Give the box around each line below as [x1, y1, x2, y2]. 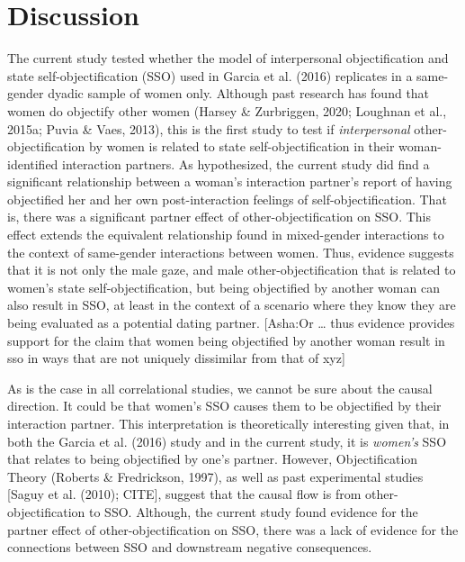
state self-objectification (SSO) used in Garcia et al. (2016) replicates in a [7, 66, 413, 85]
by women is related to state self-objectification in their [89, 137, 395, 156]
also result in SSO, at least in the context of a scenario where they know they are [7, 295, 456, 314]
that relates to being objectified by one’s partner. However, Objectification [7, 449, 418, 468]
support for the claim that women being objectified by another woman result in [7, 331, 445, 349]
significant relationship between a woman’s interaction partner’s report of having [7, 172, 452, 191]
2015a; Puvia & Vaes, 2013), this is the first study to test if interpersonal [7, 119, 410, 138]
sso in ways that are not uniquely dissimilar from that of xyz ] [7, 349, 345, 367]
